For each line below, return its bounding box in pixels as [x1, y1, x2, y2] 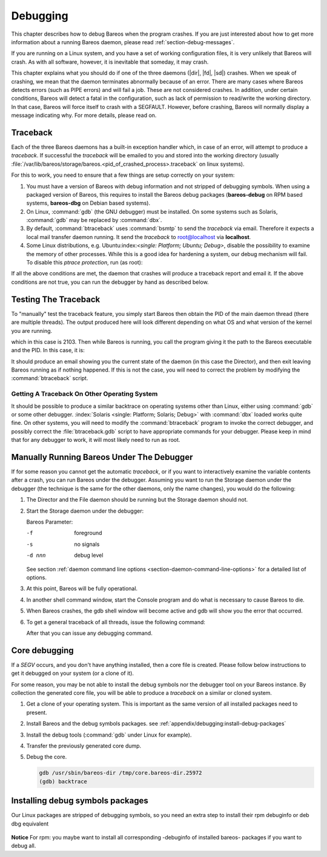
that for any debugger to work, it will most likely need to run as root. [11, 436, 180, 444]
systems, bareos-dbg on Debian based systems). [26, 200, 151, 207]
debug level [74, 551, 104, 559]
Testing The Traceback [11, 294, 101, 304]
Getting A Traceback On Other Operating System [11, 390, 158, 398]
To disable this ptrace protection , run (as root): [26, 259, 143, 266]
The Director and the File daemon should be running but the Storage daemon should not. [26, 496, 248, 504]
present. [26, 709, 48, 716]
